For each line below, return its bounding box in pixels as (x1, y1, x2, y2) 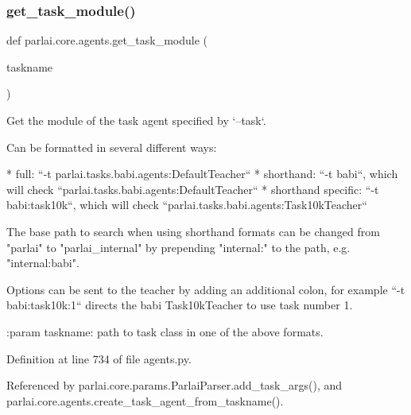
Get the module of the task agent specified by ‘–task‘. (6, 112, 266, 128)
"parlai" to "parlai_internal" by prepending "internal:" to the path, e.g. (6, 239, 351, 255)
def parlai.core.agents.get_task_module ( (6, 32, 208, 48)
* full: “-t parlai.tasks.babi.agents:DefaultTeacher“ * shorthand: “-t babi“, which (6, 165, 398, 182)
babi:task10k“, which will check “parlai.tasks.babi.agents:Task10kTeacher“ (6, 196, 367, 213)
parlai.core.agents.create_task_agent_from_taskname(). (6, 392, 284, 409)
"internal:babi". (6, 254, 79, 271)
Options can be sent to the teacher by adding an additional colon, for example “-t (6, 281, 405, 297)
